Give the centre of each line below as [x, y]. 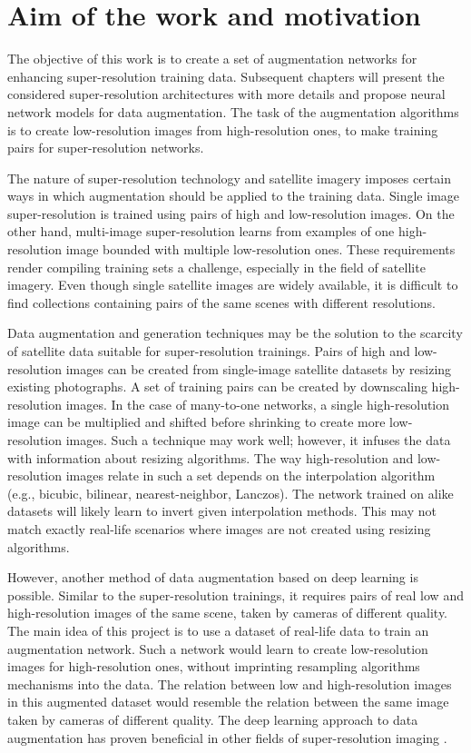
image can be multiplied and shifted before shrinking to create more [196, 422]
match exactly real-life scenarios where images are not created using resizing [219, 528]
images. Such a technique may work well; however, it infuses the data [258, 440]
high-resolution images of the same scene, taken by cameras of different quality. [228, 613]
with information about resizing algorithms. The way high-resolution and [211, 457]
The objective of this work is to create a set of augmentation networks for [212, 59]
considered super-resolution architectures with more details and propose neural [226, 94]
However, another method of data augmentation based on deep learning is [213, 577]
